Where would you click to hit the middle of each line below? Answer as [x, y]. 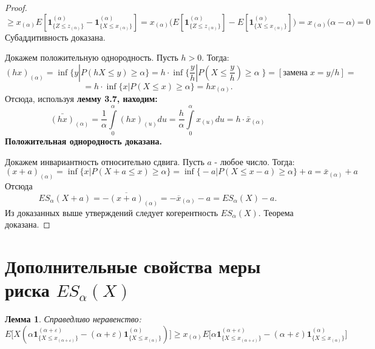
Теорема [279, 212]
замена [295, 73]
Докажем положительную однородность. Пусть [92, 57]
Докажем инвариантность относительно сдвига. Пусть [105, 161]
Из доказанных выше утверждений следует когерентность [112, 212]
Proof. [16, 7]
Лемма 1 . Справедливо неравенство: [73, 319]
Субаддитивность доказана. [55, 37]
